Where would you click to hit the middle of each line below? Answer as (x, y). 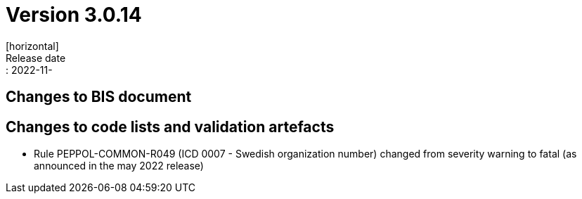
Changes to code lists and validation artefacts (170, 127)
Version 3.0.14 (74, 15)
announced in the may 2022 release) (119, 166)
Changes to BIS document (99, 97)
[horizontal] (32, 46)
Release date (36, 58)
